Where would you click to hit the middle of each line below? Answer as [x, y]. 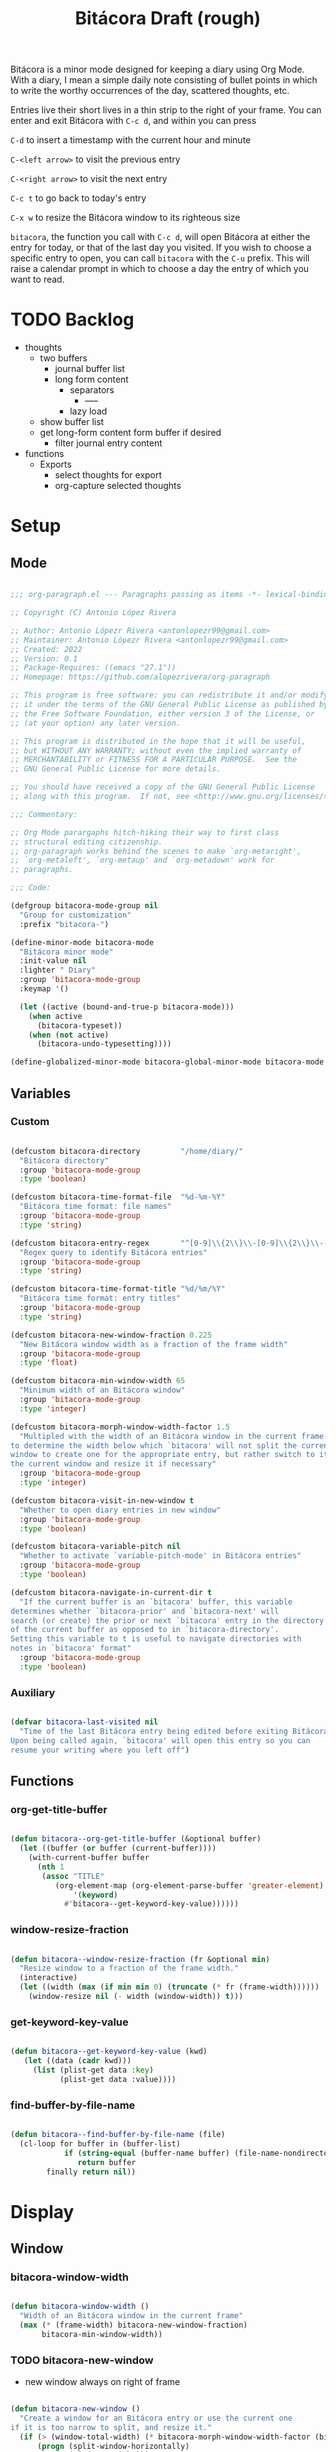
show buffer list [72, 422]
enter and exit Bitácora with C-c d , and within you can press [133, 121]
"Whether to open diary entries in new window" [120, 1510]
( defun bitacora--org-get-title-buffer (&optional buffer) [136, 1839]
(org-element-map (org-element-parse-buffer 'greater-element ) [189, 1885]
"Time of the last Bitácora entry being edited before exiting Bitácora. [176, 1731]
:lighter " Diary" [58, 970]
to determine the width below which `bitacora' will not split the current [171, 1445]
